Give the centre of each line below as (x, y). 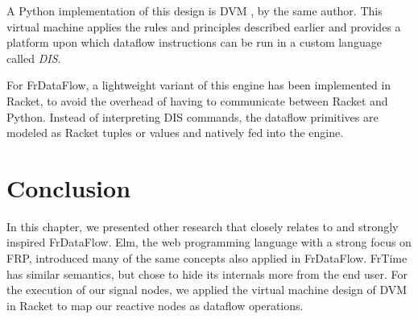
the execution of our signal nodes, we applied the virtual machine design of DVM (207, 290)
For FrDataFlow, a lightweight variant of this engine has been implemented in (199, 85)
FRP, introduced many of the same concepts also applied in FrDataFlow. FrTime (207, 258)
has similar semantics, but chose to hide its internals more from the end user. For (207, 273)
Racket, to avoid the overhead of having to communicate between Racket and (197, 100)
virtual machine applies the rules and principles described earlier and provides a (204, 26)
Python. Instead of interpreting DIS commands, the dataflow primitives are (192, 116)
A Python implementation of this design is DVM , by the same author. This (195, 10)
